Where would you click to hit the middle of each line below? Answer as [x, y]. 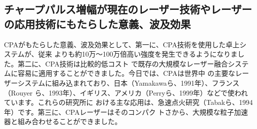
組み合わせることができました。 [69, 121]
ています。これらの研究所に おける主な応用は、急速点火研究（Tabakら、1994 [128, 102]
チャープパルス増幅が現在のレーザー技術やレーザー [128, 9]
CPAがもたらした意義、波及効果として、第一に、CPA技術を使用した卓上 [122, 44]
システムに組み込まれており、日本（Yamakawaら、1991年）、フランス [128, 82]
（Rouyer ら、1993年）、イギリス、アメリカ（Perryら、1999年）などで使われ [126, 92]
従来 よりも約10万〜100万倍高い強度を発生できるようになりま [138, 54]
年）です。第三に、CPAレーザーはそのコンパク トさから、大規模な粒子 [119, 112]
